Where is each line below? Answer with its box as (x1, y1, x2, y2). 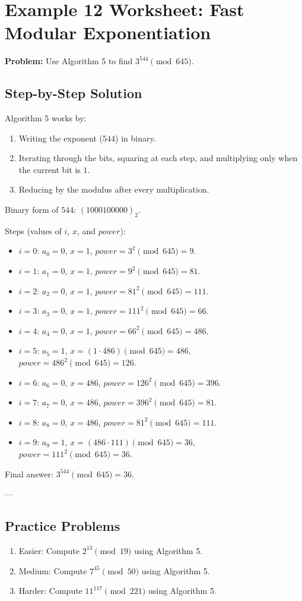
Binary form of (5, 203, 59, 216)
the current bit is (18, 163, 81, 175)
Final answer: (5, 467, 53, 480)
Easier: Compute (18, 544, 80, 556)
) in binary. (115, 131, 156, 144)
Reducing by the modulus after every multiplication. (18, 183, 209, 196)
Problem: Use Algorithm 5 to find (5, 55, 133, 67)
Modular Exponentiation (5, 20, 211, 45)
